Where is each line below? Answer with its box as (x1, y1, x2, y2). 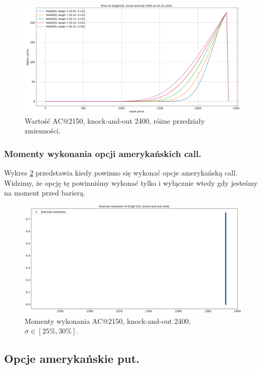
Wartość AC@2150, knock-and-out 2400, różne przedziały (25, 115, 205, 126)
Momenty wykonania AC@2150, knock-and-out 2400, (25, 315, 191, 326)
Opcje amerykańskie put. (4, 351, 139, 366)
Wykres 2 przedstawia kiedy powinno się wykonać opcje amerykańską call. (4, 167, 238, 178)
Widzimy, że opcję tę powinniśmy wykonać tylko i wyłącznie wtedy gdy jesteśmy (4, 177, 258, 188)
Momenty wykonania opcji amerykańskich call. (4, 147, 201, 160)
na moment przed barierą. (4, 187, 86, 198)
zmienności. (25, 125, 61, 136)
